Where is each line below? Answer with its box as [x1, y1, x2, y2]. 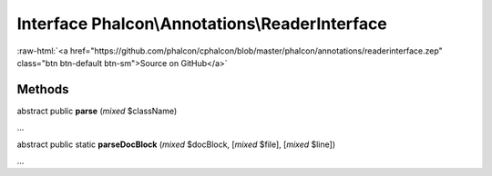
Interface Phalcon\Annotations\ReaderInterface [16, 14, 387, 34]
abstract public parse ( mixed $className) [16, 105, 178, 116]
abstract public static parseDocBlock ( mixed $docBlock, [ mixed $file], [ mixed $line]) [16, 139, 336, 150]
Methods [16, 82, 69, 97]
